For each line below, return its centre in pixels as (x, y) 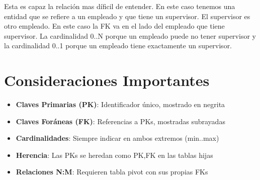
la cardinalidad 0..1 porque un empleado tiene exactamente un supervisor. (118, 46)
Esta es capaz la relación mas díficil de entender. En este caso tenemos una (120, 6)
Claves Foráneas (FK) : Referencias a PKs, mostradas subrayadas (120, 121)
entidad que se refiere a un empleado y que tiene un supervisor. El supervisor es (127, 16)
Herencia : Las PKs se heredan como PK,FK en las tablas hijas (114, 155)
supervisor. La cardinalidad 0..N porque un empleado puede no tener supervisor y (130, 35)
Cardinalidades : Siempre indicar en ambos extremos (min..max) (117, 138)
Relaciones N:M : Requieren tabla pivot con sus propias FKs (112, 172)
